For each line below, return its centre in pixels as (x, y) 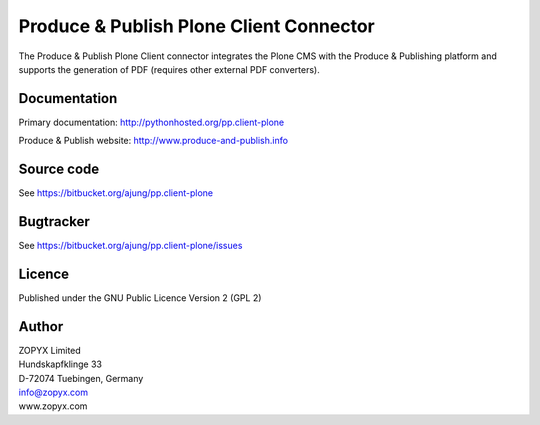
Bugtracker (54, 221)
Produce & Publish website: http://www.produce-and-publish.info (153, 141)
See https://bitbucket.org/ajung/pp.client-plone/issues (130, 246)
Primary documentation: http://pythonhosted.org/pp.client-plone (151, 122)
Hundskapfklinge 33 (60, 364)
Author (41, 326)
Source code (59, 169)
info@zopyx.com (53, 392)
